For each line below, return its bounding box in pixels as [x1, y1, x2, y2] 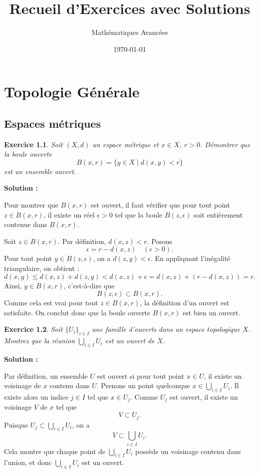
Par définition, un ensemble [4, 370, 88, 381]
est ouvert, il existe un [169, 392, 238, 402]
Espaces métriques [4, 115, 101, 131]
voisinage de [4, 380, 41, 391]
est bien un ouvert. [183, 307, 241, 317]
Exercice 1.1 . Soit [4, 139, 63, 149]
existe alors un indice [4, 392, 68, 402]
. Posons [147, 236, 173, 246]
